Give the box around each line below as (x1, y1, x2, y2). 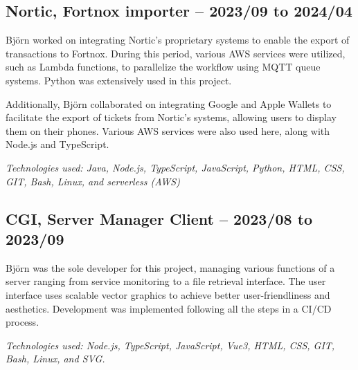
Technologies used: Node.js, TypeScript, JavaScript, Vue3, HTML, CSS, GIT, (6, 337, 335, 352)
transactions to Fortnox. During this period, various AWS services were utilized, (6, 46, 346, 60)
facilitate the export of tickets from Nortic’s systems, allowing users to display (6, 110, 337, 124)
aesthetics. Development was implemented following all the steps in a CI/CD (6, 301, 332, 315)
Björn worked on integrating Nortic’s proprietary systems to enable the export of (6, 33, 350, 47)
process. (6, 315, 39, 329)
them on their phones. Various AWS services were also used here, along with (6, 123, 330, 138)
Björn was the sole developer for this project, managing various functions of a (6, 260, 335, 275)
